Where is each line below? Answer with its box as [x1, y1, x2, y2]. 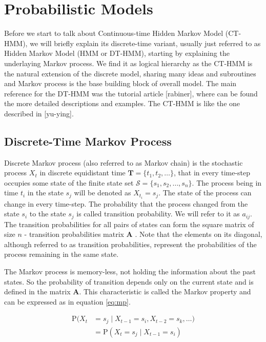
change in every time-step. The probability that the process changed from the [4, 198, 248, 209]
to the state [29, 208, 66, 219]
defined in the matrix [4, 286, 71, 297]
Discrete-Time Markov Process [4, 133, 172, 149]
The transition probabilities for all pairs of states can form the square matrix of [4, 218, 254, 229]
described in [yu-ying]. [4, 108, 74, 118]
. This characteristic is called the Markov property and [79, 286, 251, 297]
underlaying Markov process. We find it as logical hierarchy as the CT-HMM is [4, 57, 253, 68]
